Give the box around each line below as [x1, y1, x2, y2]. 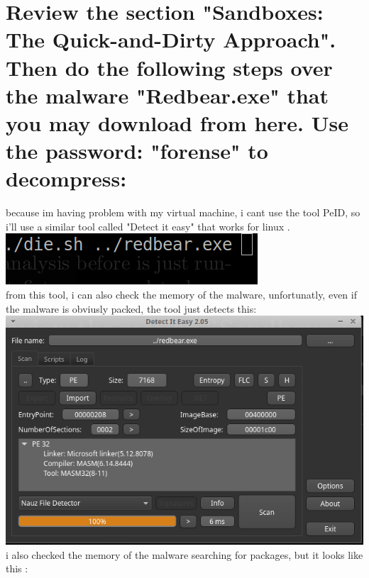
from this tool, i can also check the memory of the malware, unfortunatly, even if [6, 287, 357, 302]
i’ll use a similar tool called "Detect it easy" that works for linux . [6, 218, 290, 233]
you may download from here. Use [6, 108, 349, 137]
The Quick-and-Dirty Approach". [6, 25, 336, 54]
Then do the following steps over [6, 52, 333, 82]
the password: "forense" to [6, 136, 268, 165]
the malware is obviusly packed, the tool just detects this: [6, 301, 257, 316]
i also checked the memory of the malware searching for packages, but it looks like [6, 547, 363, 562]
